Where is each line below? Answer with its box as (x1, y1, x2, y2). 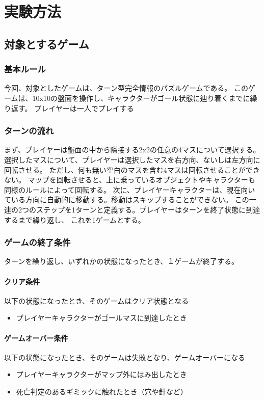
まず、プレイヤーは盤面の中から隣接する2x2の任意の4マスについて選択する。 (4, 144, 260, 155)
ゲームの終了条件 (4, 236, 71, 249)
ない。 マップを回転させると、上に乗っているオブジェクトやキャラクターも (4, 174, 255, 185)
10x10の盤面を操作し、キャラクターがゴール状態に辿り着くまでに (32, 92, 250, 103)
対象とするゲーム (4, 36, 89, 51)
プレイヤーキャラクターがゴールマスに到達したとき (16, 312, 187, 323)
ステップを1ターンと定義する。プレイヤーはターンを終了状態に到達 (36, 204, 260, 215)
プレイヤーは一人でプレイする (34, 102, 134, 113)
